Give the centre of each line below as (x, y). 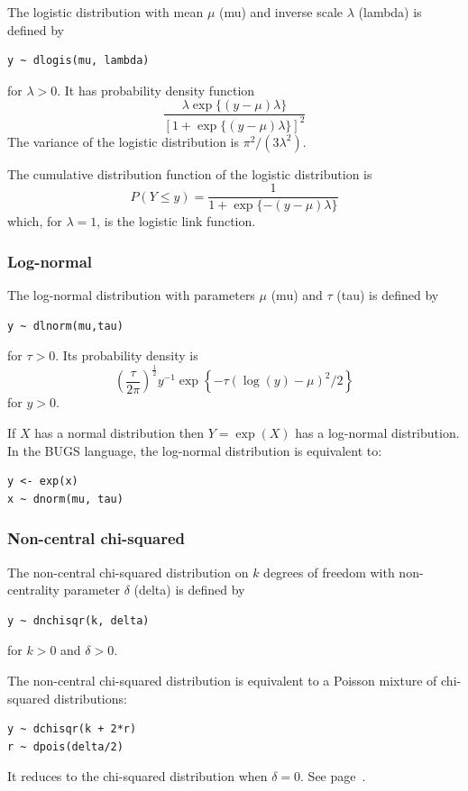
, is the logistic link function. (176, 221)
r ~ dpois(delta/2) (65, 746)
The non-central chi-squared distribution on (128, 572)
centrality (33, 590)
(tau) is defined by (388, 295)
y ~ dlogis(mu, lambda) (78, 61)
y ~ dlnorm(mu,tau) (65, 326)
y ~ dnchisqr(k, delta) (78, 620)
